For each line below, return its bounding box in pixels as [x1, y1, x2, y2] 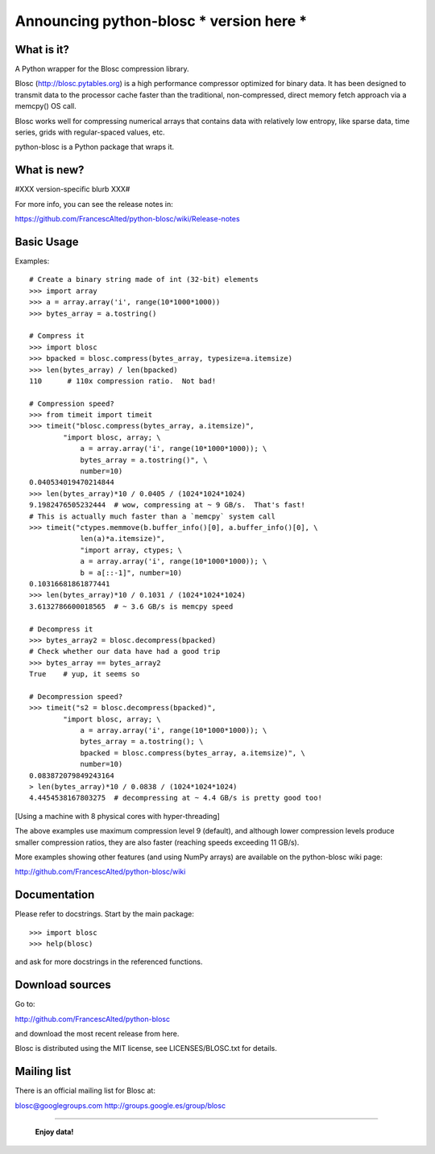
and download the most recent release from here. [14, 1029, 180, 1039]
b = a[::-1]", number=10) [80, 568, 183, 577]
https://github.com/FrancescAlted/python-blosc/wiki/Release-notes [14, 214, 241, 224]
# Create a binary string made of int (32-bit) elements [29, 275, 259, 284]
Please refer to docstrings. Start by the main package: [14, 909, 195, 919]
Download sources [14, 978, 112, 992]
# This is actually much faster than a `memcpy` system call [29, 511, 275, 521]
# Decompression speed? [29, 692, 123, 701]
